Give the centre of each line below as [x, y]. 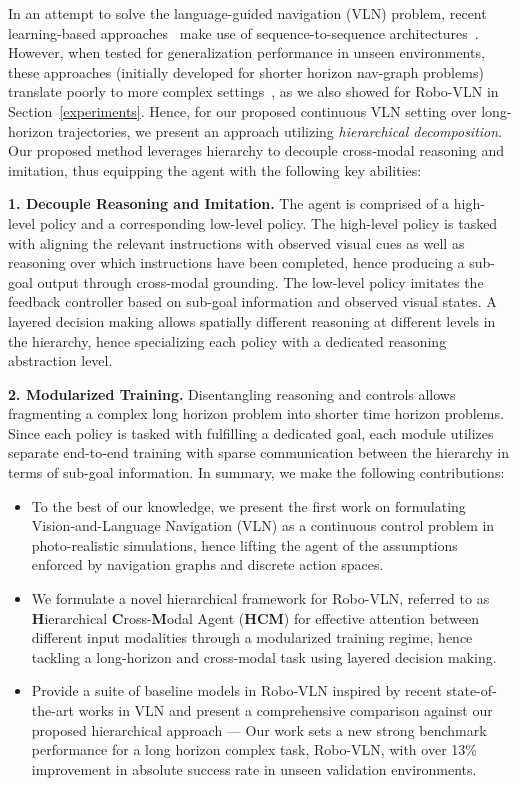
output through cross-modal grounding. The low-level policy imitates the [260, 281]
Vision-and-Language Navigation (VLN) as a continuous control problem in [263, 525]
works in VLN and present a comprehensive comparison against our [285, 710]
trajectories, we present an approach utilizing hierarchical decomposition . [280, 130]
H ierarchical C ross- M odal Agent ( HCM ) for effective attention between [255, 617]
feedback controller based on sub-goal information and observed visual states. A [252, 301]
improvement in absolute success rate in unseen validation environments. [254, 768]
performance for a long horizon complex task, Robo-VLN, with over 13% [254, 749]
